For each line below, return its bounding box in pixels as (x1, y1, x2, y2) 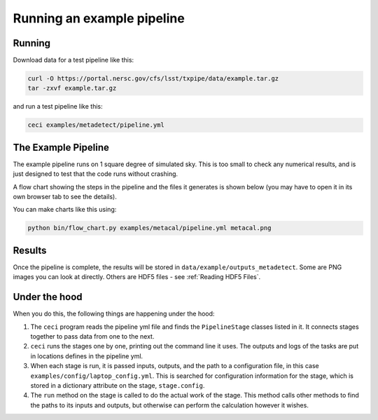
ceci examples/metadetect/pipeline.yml (27, 121, 164, 129)
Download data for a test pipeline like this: (13, 56, 134, 65)
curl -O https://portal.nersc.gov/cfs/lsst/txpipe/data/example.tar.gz (27, 74, 279, 83)
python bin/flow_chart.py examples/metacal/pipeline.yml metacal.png (27, 224, 272, 232)
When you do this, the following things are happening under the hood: (13, 309, 215, 318)
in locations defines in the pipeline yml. (30, 351, 143, 360)
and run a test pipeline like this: (13, 102, 103, 111)
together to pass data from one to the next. (30, 332, 155, 341)
